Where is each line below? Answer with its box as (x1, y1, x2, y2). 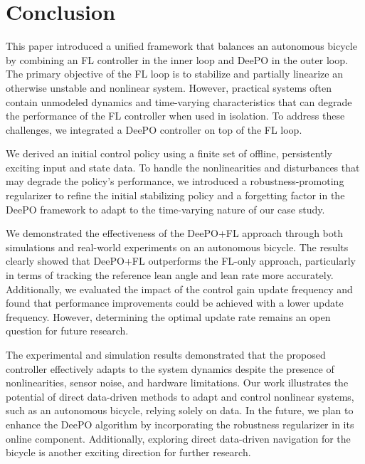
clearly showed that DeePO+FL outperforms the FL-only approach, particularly (6, 253, 356, 268)
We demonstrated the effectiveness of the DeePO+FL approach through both (6, 226, 344, 241)
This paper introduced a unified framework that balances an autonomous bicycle (6, 38, 357, 53)
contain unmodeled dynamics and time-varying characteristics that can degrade (6, 94, 352, 109)
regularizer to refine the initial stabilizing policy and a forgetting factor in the (6, 188, 345, 203)
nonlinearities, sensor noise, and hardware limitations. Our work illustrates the (6, 375, 349, 390)
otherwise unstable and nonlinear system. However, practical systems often (6, 80, 332, 95)
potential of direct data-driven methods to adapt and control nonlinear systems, (6, 389, 354, 404)
